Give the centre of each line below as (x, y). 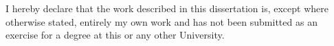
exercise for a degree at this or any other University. (115, 35)
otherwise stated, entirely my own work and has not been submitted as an (162, 21)
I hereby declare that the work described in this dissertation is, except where (167, 8)
